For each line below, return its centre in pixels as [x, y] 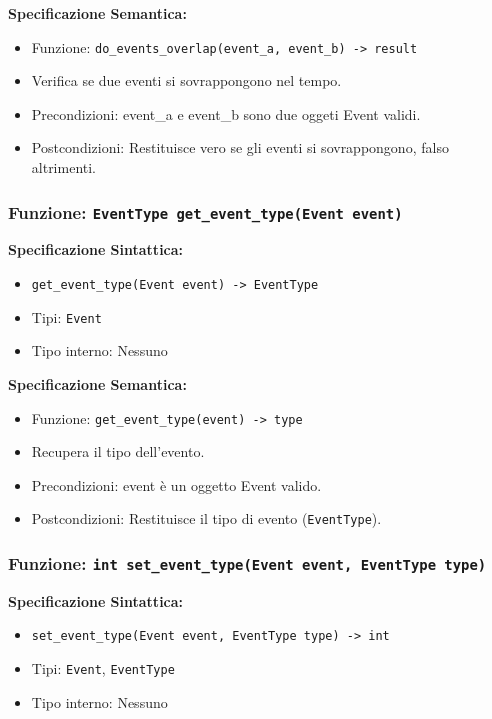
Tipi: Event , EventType [103, 668]
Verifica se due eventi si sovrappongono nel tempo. [186, 80]
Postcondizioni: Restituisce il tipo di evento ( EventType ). [206, 518]
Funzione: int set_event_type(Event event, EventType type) [247, 562]
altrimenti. [64, 167]
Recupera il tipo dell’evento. [118, 451]
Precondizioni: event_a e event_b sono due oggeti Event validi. [226, 113]
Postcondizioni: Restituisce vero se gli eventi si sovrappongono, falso [240, 147]
